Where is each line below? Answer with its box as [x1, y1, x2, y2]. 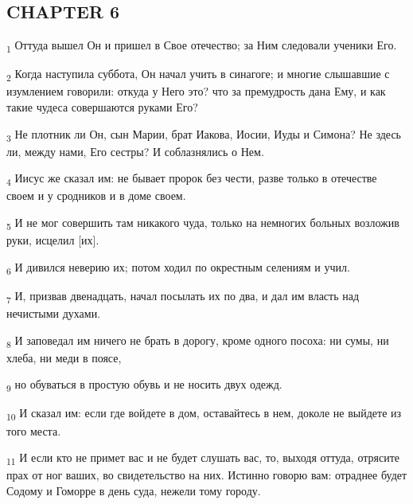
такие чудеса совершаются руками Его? [6, 99, 198, 115]
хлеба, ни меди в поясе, [6, 349, 122, 365]
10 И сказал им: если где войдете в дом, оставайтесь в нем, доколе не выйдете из [6, 404, 402, 424]
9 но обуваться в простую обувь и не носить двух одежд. [6, 376, 282, 395]
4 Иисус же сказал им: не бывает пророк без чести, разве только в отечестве [6, 170, 377, 189]
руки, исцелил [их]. [6, 232, 99, 248]
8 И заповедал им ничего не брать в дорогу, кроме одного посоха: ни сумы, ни [6, 331, 389, 350]
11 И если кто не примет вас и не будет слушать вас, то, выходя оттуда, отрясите [6, 449, 399, 467]
